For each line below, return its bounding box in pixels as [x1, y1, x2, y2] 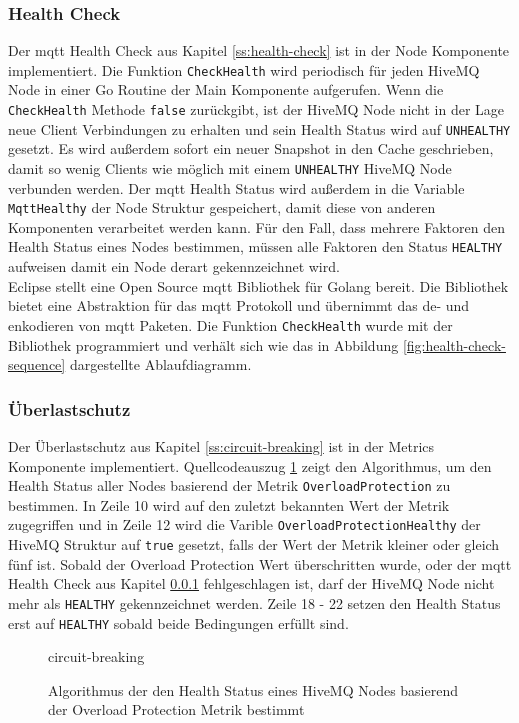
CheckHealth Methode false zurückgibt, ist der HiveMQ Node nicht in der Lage [8, 99, 505, 120]
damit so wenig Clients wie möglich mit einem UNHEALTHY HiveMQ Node [8, 157, 452, 178]
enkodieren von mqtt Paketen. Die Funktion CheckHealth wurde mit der [8, 314, 453, 335]
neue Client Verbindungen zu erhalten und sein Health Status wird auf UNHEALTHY [8, 118, 511, 139]
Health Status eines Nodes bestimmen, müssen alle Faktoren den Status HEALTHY [8, 236, 503, 257]
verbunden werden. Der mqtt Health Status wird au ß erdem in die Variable [8, 177, 465, 198]
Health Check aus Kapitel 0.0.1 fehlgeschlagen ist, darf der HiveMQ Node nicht [8, 573, 495, 594]
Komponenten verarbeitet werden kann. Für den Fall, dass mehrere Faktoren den [8, 216, 505, 237]
